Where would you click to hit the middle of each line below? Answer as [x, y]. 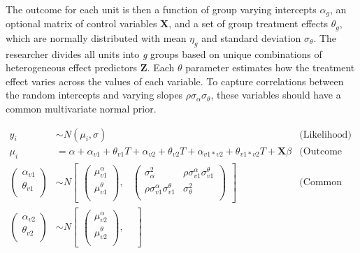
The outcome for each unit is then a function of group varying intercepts [161, 9]
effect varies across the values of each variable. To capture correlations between [175, 81]
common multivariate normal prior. [81, 109]
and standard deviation [251, 37]
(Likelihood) [325, 135]
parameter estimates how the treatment [270, 67]
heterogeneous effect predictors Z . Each [90, 67]
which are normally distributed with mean [96, 37]
